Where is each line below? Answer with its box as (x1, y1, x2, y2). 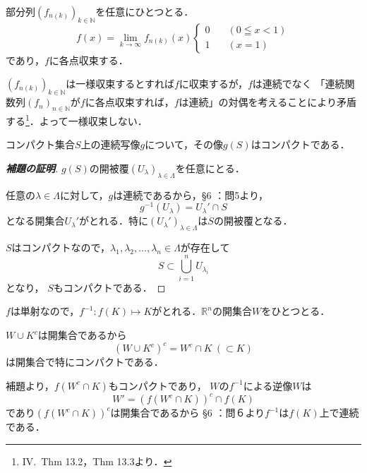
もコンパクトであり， (108, 378, 207, 393)
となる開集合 (6, 213, 65, 228)
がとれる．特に (79, 213, 149, 228)
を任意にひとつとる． (95, 4, 194, 18)
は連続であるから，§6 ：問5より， (113, 187, 268, 202)
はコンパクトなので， (11, 240, 111, 255)
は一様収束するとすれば (66, 76, 174, 91)
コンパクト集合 (6, 137, 75, 152)
